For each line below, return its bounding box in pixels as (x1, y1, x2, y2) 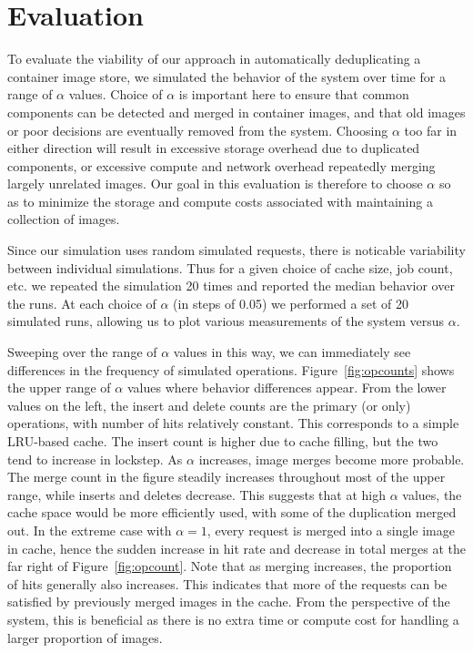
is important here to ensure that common (178, 85, 409, 104)
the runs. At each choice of (7, 293, 156, 312)
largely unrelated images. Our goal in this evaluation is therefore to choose (7, 174, 423, 193)
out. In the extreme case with (7, 520, 172, 539)
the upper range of (7, 378, 111, 397)
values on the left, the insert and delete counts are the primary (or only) (7, 395, 411, 414)
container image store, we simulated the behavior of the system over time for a (7, 66, 446, 86)
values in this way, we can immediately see (173, 342, 411, 362)
